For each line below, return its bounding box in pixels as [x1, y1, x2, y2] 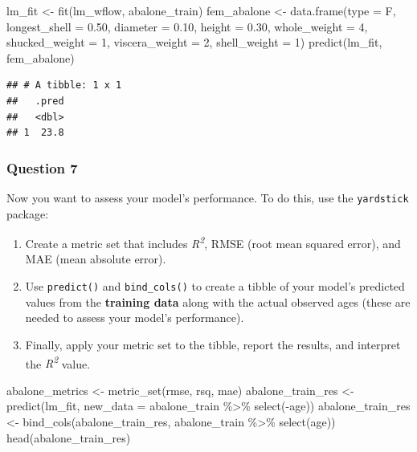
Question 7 [6, 157, 78, 177]
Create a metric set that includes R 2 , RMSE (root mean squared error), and [25, 233, 401, 251]
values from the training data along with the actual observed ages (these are [25, 293, 411, 310]
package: [6, 205, 49, 222]
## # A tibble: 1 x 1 [6, 79, 122, 92]
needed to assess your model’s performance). [25, 309, 244, 326]
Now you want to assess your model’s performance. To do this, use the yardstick [6, 189, 409, 206]
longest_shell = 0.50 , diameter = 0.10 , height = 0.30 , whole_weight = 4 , [6, 18, 368, 35]
